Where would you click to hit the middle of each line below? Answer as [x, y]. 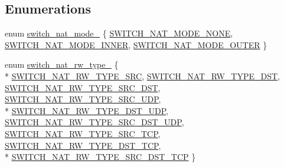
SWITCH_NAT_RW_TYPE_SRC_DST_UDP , [94, 122]
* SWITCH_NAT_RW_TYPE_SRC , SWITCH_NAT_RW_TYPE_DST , [142, 76]
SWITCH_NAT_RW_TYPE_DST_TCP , [83, 145]
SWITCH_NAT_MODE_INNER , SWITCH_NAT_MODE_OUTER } [136, 44]
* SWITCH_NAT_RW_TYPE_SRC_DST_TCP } [100, 157]
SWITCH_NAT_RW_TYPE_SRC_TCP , [83, 133]
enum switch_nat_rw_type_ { [62, 64]
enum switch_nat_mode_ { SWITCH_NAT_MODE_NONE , [119, 33]
